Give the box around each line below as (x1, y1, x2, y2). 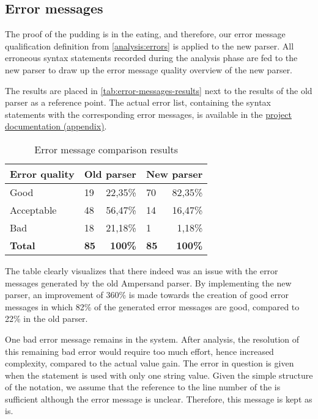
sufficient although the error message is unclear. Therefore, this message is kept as (5, 392, 312, 405)
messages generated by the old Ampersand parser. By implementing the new (5, 276, 292, 289)
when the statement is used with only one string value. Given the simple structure (5, 368, 313, 381)
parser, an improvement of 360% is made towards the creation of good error (5, 288, 289, 301)
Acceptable (10, 202, 57, 217)
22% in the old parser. (5, 312, 88, 325)
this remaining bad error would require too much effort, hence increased (5, 344, 274, 357)
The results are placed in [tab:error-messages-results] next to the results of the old (5, 84, 312, 97)
